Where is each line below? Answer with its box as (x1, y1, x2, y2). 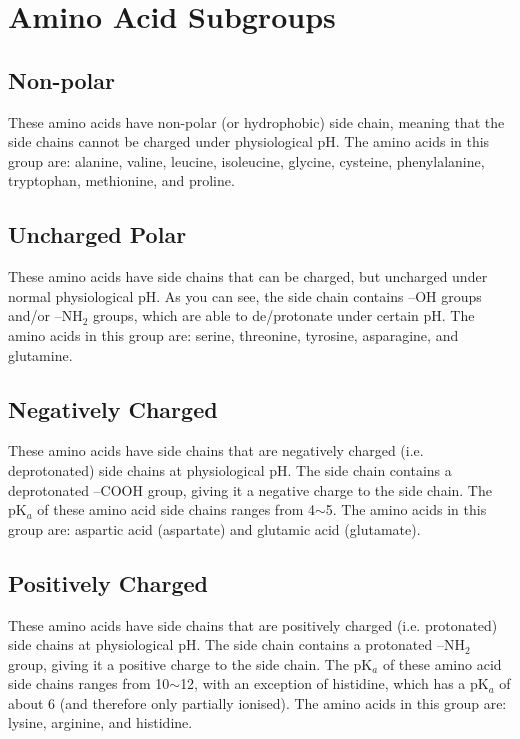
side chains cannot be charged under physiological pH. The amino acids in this (8, 131, 490, 152)
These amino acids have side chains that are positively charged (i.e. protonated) (8, 614, 498, 635)
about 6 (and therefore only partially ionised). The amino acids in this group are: (8, 692, 507, 713)
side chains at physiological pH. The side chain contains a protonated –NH (8, 634, 465, 655)
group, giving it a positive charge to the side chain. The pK (8, 653, 373, 674)
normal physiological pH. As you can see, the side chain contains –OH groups (8, 285, 482, 306)
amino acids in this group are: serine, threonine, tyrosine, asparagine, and (8, 324, 459, 345)
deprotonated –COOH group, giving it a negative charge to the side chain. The (8, 479, 492, 500)
